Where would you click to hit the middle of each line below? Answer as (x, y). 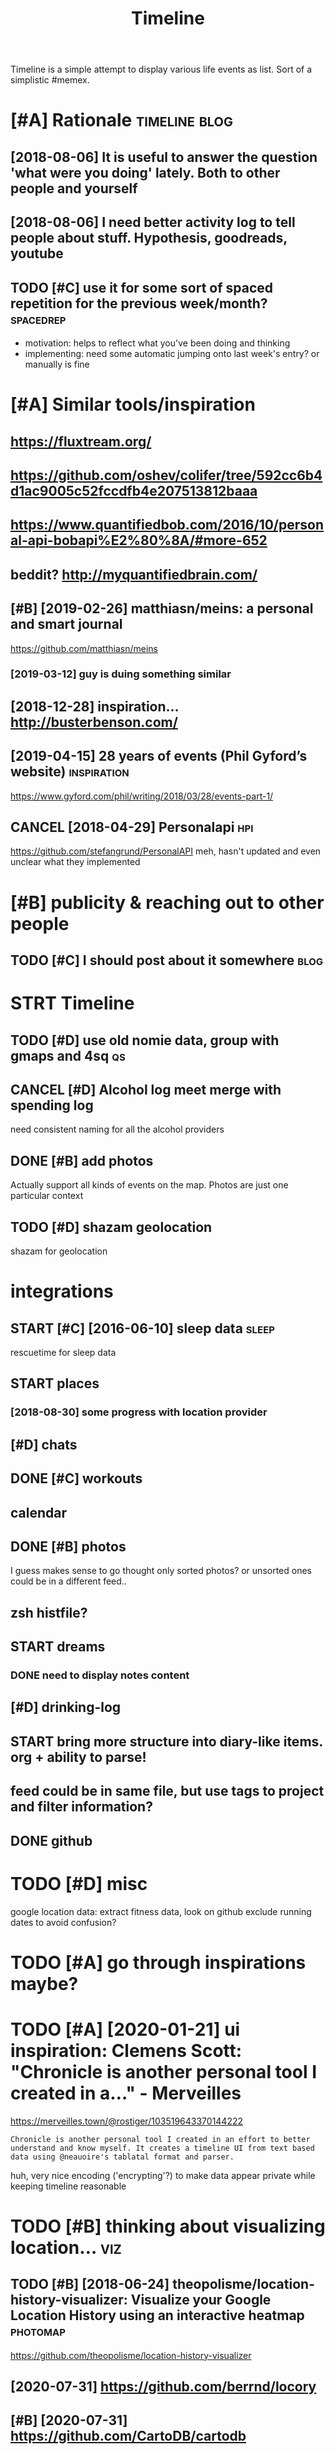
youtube (37, 253)
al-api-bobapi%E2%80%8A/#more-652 (139, 540)
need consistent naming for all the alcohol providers (117, 1129)
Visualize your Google (201, 2300)
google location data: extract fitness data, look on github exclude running (161, 1911)
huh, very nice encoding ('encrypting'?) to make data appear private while (163, 2175)
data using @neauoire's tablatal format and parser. (122, 2157)
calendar (39, 1512)
